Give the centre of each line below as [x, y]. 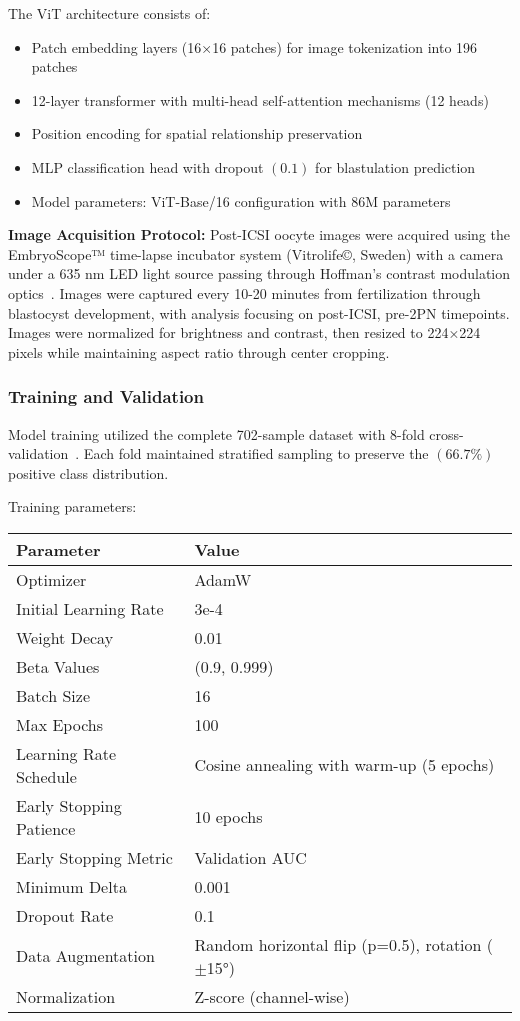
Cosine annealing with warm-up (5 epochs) [344, 765]
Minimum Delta [71, 886]
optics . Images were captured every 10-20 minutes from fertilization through [244, 292]
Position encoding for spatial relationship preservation [197, 133]
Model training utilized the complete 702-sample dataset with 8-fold [216, 433]
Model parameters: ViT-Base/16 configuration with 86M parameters [241, 200]
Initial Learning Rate [90, 608]
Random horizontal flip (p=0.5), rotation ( [343, 944]
